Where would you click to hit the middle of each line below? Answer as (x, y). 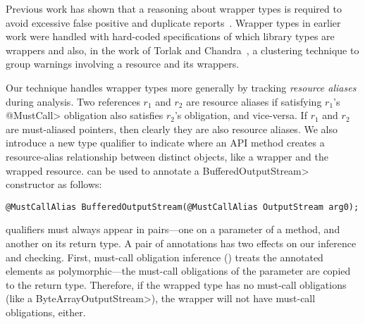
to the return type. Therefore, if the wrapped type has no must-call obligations (176, 284)
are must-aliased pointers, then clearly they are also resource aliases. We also (172, 129)
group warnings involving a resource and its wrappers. (123, 64)
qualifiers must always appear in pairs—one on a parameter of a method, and (173, 229)
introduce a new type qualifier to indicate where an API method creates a (165, 143)
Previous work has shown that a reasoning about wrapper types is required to (174, 8)
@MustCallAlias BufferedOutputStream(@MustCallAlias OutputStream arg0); (182, 207)
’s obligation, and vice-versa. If (241, 115)
